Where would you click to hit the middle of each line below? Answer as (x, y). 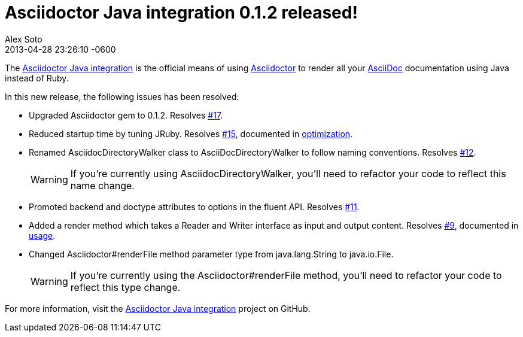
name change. (102, 185)
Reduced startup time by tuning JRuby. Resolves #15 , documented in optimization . (191, 133)
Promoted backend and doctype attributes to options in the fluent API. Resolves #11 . (194, 207)
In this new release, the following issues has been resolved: (122, 96)
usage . (42, 235)
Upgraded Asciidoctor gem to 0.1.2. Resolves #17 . (126, 115)
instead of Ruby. (37, 78)
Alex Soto (24, 39)
